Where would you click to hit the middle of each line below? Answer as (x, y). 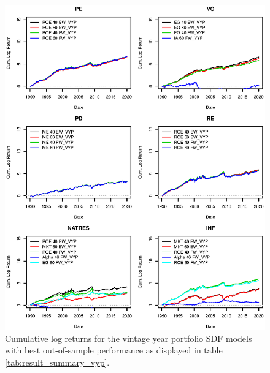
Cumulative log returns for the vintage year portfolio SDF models (129, 338)
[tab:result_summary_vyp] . (57, 362)
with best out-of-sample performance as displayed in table (114, 350)
